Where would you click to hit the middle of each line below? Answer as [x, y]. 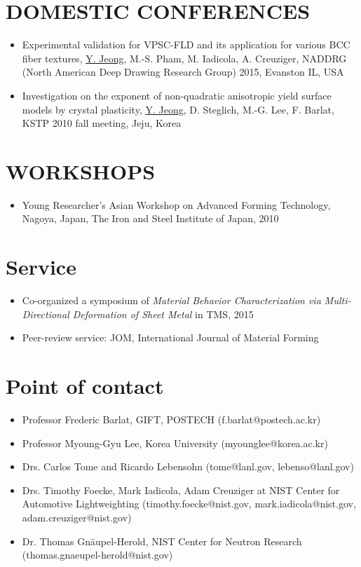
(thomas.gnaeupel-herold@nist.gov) [97, 555]
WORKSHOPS [81, 171]
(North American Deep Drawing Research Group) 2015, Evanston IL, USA [183, 72]
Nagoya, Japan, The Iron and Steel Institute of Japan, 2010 [150, 218]
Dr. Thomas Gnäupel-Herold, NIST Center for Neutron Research [162, 541]
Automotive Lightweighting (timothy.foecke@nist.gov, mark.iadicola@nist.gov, [189, 504]
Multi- [338, 300]
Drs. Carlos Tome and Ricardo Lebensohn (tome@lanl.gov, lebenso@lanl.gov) [188, 466]
